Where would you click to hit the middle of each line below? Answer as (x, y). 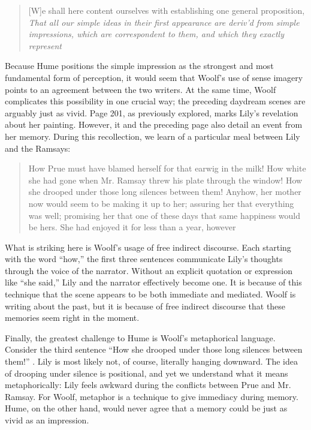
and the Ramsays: (38, 148)
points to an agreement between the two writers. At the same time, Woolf (141, 89)
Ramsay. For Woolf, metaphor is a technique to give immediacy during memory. (152, 396)
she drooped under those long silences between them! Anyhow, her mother (165, 192)
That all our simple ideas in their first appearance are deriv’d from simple (164, 22)
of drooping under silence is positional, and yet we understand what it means (147, 373)
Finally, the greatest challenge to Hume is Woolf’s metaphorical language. (140, 337)
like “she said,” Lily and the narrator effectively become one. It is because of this (153, 282)
